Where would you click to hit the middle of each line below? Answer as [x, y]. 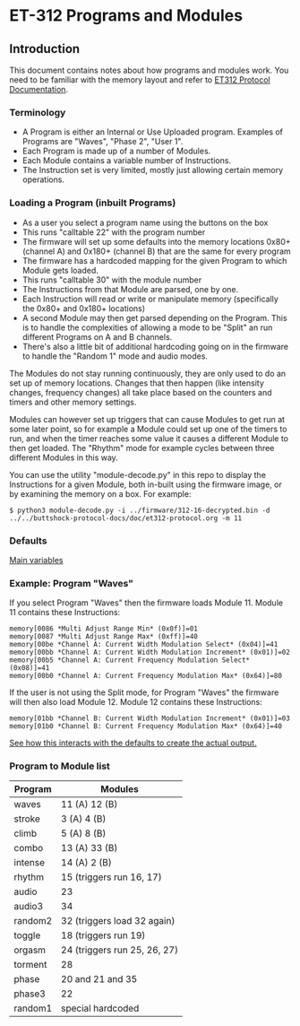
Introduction [45, 49]
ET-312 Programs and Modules [126, 16]
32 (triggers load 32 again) [118, 921]
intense [29, 863]
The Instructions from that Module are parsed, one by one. [130, 289]
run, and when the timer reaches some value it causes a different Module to [149, 438]
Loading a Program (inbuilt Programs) [93, 203]
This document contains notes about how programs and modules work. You [149, 70]
